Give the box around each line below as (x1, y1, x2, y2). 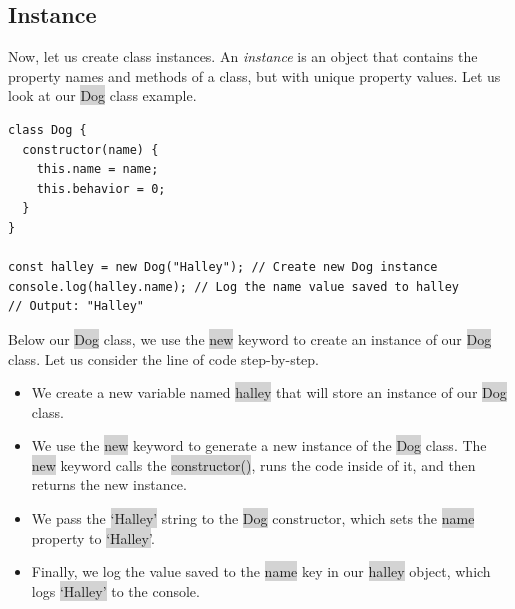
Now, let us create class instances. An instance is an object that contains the (8, 46, 478, 67)
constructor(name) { (22, 142, 159, 157)
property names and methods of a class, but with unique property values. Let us (8, 65, 501, 86)
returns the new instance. (31, 474, 187, 495)
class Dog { (8, 122, 87, 137)
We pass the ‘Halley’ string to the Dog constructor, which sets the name (31, 508, 475, 529)
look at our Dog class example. (8, 85, 197, 106)
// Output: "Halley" (8, 299, 145, 314)
